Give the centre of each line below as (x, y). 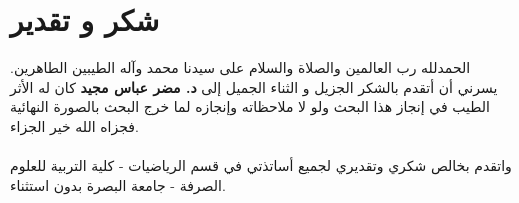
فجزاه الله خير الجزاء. (74, 125)
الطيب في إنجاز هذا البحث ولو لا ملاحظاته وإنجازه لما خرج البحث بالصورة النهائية (250, 106)
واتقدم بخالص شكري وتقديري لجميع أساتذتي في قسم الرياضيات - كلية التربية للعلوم (261, 165)
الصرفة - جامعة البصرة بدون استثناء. (118, 184)
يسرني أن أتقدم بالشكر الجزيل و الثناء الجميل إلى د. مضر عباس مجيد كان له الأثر (254, 86)
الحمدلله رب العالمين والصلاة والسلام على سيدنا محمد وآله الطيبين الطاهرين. (240, 67)
